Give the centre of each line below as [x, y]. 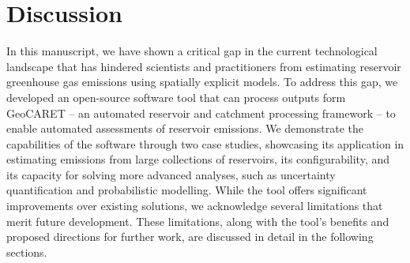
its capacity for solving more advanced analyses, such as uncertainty [171, 174]
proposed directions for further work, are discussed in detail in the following [190, 237]
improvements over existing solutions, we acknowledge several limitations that [195, 206]
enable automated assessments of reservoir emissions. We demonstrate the [185, 128]
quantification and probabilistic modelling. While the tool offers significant [187, 190]
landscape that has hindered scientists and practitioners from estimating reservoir [204, 66]
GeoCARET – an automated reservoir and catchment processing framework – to [201, 113]
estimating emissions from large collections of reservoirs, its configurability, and [198, 159]
